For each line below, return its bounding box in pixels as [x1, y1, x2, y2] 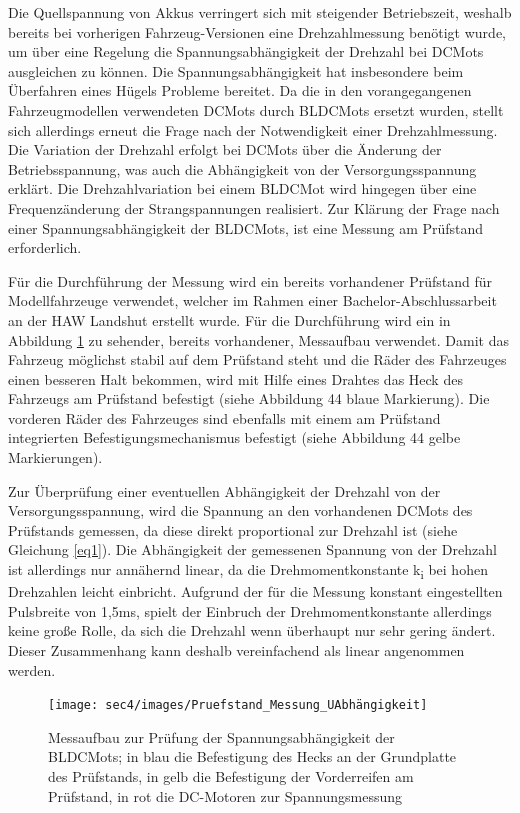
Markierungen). [8, 447, 103, 468]
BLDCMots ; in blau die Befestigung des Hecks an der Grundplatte [48, 746, 457, 767]
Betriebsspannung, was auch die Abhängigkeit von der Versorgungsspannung [8, 158, 477, 179]
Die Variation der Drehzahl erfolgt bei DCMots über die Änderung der [8, 139, 442, 160]
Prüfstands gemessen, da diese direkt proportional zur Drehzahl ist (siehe [8, 519, 458, 540]
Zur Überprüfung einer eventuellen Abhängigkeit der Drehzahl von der [8, 480, 441, 501]
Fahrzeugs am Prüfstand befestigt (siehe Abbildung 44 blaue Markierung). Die [8, 388, 490, 409]
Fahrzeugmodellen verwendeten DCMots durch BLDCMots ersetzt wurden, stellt [8, 99, 504, 120]
